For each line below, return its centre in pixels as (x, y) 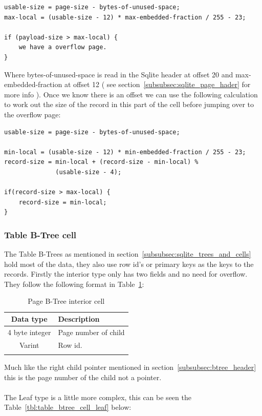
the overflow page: (32, 114)
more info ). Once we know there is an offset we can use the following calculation (131, 94)
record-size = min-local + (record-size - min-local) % (101, 162)
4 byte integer (29, 332)
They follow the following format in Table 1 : (74, 284)
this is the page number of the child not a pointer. (83, 377)
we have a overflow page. (63, 47)
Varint (29, 345)
